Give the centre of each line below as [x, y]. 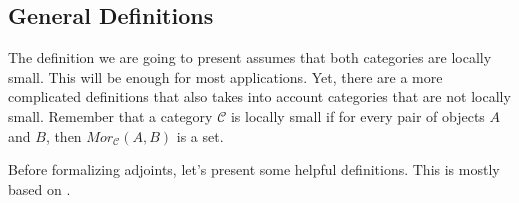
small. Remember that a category [110, 115]
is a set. [200, 135]
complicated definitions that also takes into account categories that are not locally [259, 96]
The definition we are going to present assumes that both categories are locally [250, 57]
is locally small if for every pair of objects [357, 115]
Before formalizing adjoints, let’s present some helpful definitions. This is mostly [254, 169]
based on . [39, 188]
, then [63, 135]
